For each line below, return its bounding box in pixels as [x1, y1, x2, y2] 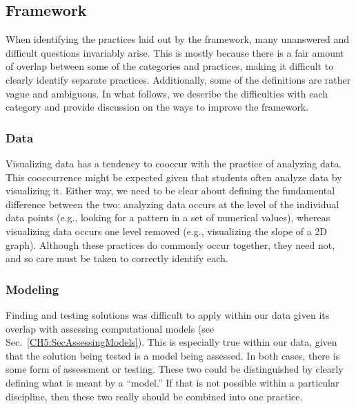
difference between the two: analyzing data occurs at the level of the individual [6, 196, 339, 211]
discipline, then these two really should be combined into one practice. [6, 389, 303, 403]
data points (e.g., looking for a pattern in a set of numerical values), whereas [6, 210, 330, 225]
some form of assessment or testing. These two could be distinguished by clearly [6, 362, 344, 376]
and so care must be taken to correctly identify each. [6, 251, 228, 266]
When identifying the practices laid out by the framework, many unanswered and [6, 32, 350, 46]
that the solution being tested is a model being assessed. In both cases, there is [6, 348, 340, 362]
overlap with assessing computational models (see [6, 321, 215, 335]
